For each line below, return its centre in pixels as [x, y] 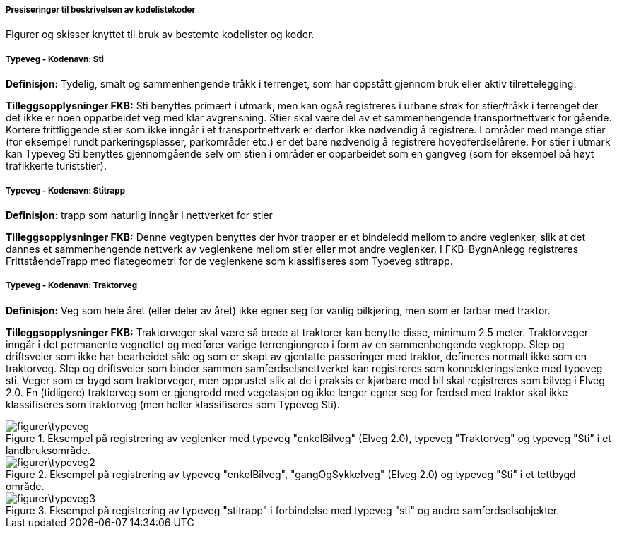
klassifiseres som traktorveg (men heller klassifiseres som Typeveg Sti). [173, 404]
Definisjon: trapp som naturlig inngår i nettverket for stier [139, 215]
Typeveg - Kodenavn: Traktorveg [72, 286]
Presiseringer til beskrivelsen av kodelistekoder [101, 10]
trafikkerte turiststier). [56, 166]
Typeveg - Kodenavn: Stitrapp [65, 190]
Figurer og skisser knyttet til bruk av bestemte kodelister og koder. [160, 35]
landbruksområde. [48, 450]
